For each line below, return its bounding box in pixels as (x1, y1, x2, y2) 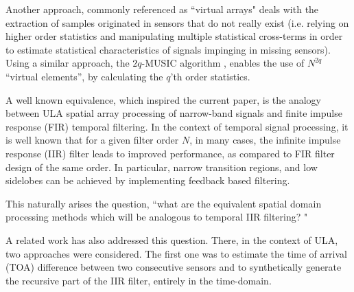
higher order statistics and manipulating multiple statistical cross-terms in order (5, 29, 343, 43)
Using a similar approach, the (5, 56, 130, 70)
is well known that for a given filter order (5, 133, 179, 147)
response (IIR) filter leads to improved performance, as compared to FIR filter (5, 146, 335, 160)
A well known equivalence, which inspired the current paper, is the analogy (5, 92, 321, 106)
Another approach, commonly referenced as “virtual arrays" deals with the (5, 2, 319, 16)
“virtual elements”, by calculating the (5, 69, 163, 83)
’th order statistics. (170, 69, 250, 83)
